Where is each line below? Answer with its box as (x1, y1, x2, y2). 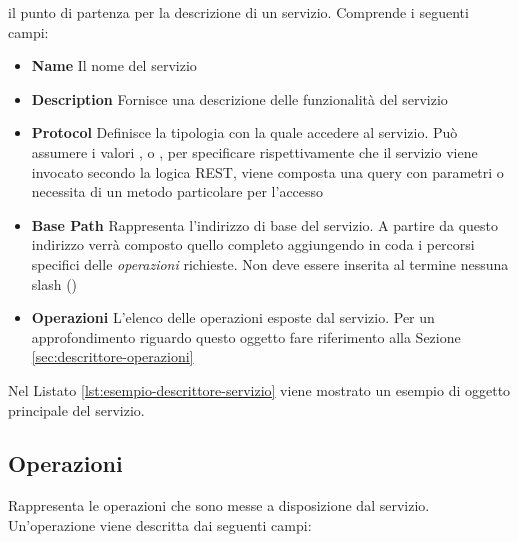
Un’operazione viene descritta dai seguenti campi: (8, 514, 312, 535)
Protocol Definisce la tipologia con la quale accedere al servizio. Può (31, 122, 458, 143)
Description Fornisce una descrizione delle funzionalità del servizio (31, 88, 448, 109)
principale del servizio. (8, 399, 145, 420)
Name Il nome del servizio (31, 55, 197, 76)
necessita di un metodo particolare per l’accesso (31, 181, 324, 202)
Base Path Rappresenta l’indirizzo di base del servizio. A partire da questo (31, 214, 499, 235)
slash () (31, 273, 78, 294)
